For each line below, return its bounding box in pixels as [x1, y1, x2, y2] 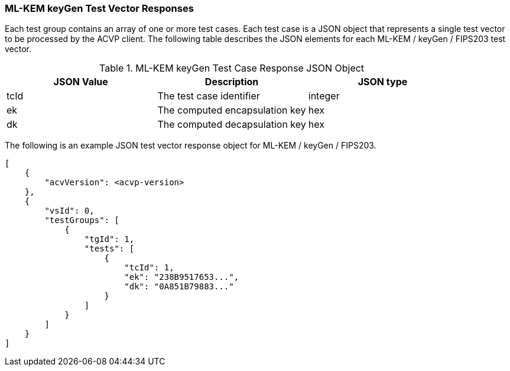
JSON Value [53, 76, 108, 88]
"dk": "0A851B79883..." [124, 282, 234, 292]
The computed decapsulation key [157, 118, 306, 131]
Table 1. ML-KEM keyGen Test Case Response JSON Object [99, 62, 365, 75]
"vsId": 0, [44, 206, 95, 216]
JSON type [358, 76, 408, 88]
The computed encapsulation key [157, 104, 306, 117]
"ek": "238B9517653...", [124, 272, 239, 282]
